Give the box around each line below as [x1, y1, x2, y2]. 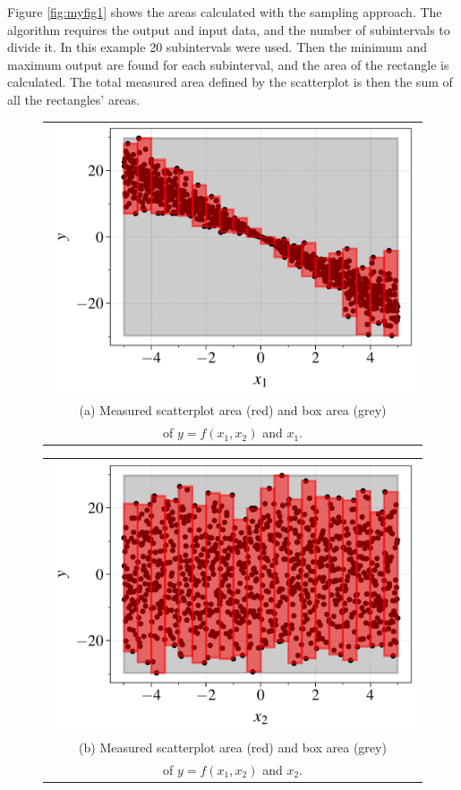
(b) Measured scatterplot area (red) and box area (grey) [79, 737, 387, 756]
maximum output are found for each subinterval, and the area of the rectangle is [7, 55, 449, 73]
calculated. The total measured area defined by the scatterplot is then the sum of [7, 72, 453, 91]
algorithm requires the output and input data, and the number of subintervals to [7, 20, 450, 38]
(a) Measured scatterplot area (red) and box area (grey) [79, 401, 387, 420]
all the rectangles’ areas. [7, 89, 140, 108]
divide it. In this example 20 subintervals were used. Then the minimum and [7, 38, 427, 56]
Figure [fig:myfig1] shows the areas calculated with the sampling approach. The [7, 3, 442, 21]
